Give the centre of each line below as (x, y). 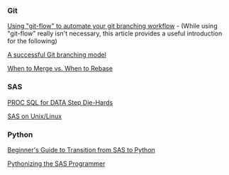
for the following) (33, 41)
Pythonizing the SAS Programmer (56, 163)
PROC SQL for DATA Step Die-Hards (60, 102)
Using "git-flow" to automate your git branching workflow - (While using (112, 26)
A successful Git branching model (57, 55)
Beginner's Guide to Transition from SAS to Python (82, 149)
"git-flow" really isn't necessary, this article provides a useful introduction (115, 33)
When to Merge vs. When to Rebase (60, 69)
